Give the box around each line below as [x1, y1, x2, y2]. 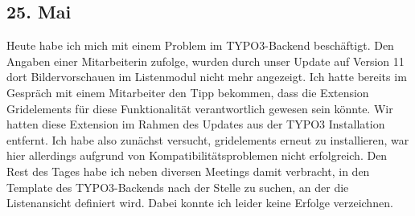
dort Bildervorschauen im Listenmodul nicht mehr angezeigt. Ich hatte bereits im [6, 68, 407, 85]
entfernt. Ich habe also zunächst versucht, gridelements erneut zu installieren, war [6, 131, 409, 148]
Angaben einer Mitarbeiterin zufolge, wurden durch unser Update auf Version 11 [6, 52, 405, 69]
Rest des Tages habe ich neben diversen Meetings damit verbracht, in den [6, 162, 370, 179]
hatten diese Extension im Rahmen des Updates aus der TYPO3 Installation [6, 116, 385, 132]
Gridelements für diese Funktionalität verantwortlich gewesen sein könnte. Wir [6, 100, 393, 116]
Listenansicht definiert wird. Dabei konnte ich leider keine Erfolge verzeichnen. [6, 194, 393, 211]
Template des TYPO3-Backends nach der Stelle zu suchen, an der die [6, 178, 349, 195]
